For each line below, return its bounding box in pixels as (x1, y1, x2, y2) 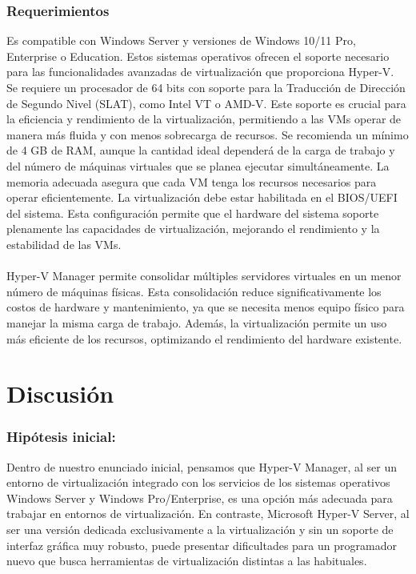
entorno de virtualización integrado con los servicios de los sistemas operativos (6, 474, 390, 491)
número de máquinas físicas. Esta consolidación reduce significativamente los (6, 283, 382, 299)
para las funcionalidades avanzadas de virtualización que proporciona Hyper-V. (6, 63, 394, 80)
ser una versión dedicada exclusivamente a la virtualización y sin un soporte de (6, 521, 394, 538)
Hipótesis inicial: (6, 427, 116, 447)
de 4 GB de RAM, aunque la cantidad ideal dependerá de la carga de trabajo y (6, 142, 395, 159)
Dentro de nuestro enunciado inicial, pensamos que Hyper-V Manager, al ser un (6, 458, 397, 475)
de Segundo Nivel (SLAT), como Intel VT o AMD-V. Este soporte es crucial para (6, 94, 406, 111)
